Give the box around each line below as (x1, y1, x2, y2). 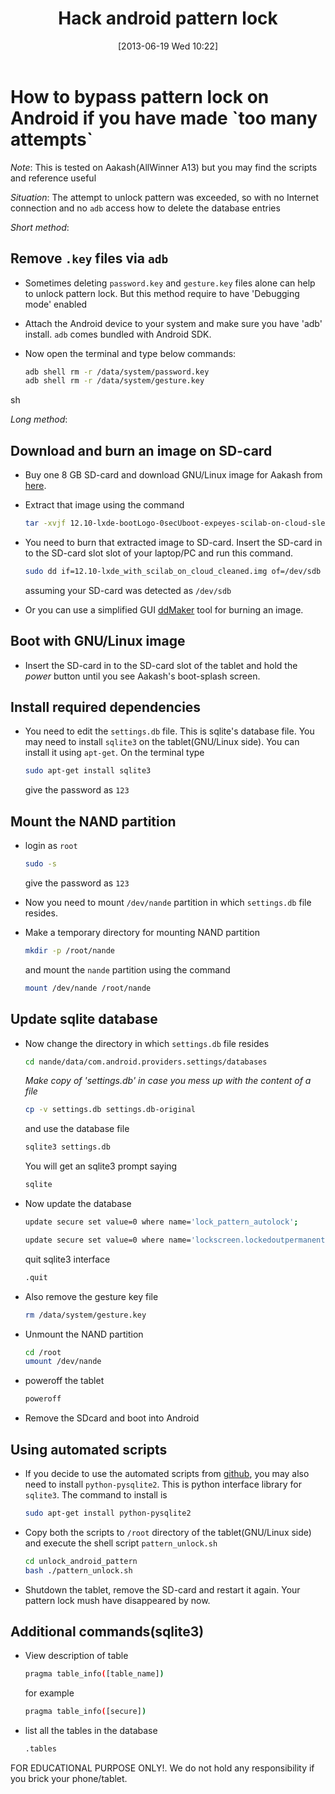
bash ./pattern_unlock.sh (24, 1565, 133, 1576)
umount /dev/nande (24, 1357, 102, 1367)
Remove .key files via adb (10, 250, 169, 267)
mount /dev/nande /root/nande (24, 983, 152, 993)
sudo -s (24, 859, 57, 869)
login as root (24, 840, 78, 852)
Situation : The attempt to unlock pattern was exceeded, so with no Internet (10, 191, 320, 203)
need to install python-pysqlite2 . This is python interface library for (24, 1478, 302, 1490)
